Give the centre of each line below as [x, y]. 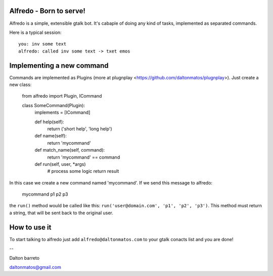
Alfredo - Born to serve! [47, 11]
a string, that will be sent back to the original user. [61, 213]
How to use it [30, 227]
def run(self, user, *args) [60, 164]
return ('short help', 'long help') [80, 128]
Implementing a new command [59, 65]
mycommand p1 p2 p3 [45, 194]
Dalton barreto [25, 258]
